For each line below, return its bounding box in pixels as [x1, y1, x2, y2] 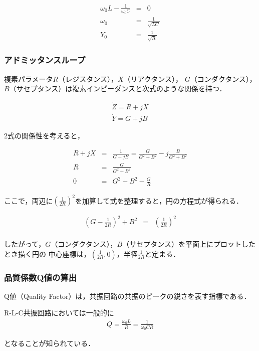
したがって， [4, 239, 46, 249]
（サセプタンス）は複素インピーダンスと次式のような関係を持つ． [9, 83, 226, 94]
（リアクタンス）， [123, 73, 183, 84]
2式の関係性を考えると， [4, 130, 85, 141]
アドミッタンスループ [4, 54, 86, 66]
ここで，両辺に [4, 195, 53, 206]
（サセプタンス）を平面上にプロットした [122, 239, 255, 249]
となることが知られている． [4, 338, 95, 348]
